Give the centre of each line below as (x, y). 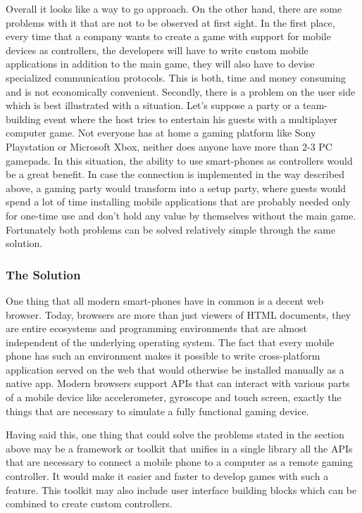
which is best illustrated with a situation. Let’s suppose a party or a (153, 105)
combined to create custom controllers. (89, 503)
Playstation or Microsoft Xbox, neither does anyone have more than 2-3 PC (169, 146)
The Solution (43, 274)
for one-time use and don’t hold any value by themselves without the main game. (181, 215)
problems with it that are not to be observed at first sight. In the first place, (170, 22)
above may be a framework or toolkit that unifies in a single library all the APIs (179, 448)
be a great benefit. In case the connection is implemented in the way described (175, 174)
